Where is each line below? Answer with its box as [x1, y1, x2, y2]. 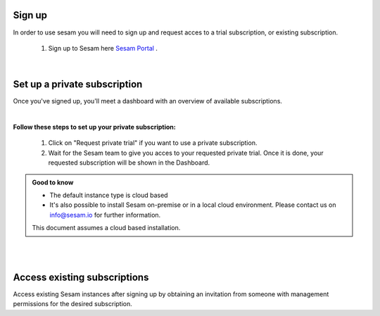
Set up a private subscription [13, 78, 143, 91]
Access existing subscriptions [13, 271, 149, 283]
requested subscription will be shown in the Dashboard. [48, 158, 210, 167]
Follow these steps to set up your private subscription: [13, 122, 176, 131]
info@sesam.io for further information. [49, 210, 161, 219]
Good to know [32, 178, 74, 187]
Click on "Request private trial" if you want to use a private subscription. [48, 139, 258, 147]
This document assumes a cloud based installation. [32, 224, 181, 232]
